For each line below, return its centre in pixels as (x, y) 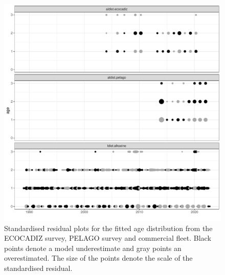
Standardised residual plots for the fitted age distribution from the (108, 228)
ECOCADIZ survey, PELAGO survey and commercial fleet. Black (108, 238)
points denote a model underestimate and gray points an (93, 248)
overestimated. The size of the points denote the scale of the (98, 258)
